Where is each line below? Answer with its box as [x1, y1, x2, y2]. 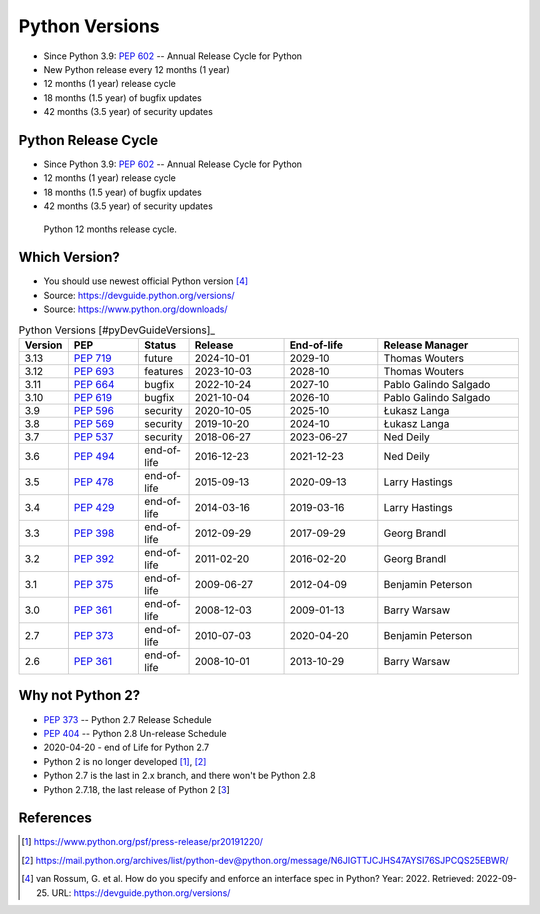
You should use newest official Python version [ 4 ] [43, 275, 249, 287]
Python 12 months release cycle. [43, 223, 177, 235]
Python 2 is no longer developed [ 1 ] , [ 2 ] [43, 755, 207, 767]
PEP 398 [73, 526, 115, 540]
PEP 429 [73, 501, 115, 515]
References [18, 810, 92, 827]
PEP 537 [73, 430, 114, 444]
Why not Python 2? [18, 687, 141, 704]
